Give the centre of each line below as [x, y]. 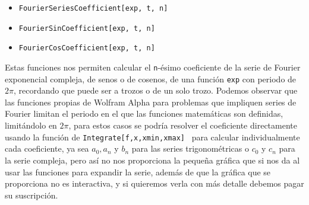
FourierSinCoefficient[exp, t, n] [87, 28]
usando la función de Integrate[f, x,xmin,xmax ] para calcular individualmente [152, 137]
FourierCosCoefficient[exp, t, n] [87, 48]
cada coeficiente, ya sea [47, 148]
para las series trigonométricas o [190, 148]
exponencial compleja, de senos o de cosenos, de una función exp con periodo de [151, 79]
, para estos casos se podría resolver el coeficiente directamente [183, 125]
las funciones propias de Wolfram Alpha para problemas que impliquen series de [151, 102]
